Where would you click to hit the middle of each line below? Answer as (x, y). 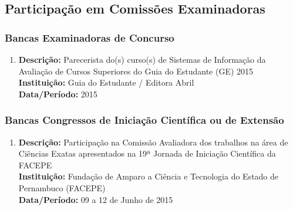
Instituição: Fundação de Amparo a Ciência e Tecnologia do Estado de (149, 176)
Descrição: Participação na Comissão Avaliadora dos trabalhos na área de (153, 142)
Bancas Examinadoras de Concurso (90, 37)
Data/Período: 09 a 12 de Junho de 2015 (96, 199)
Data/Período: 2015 (58, 94)
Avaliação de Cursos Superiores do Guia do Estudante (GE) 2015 (136, 71)
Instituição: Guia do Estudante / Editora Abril (106, 82)
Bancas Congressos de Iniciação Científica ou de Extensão (144, 120)
